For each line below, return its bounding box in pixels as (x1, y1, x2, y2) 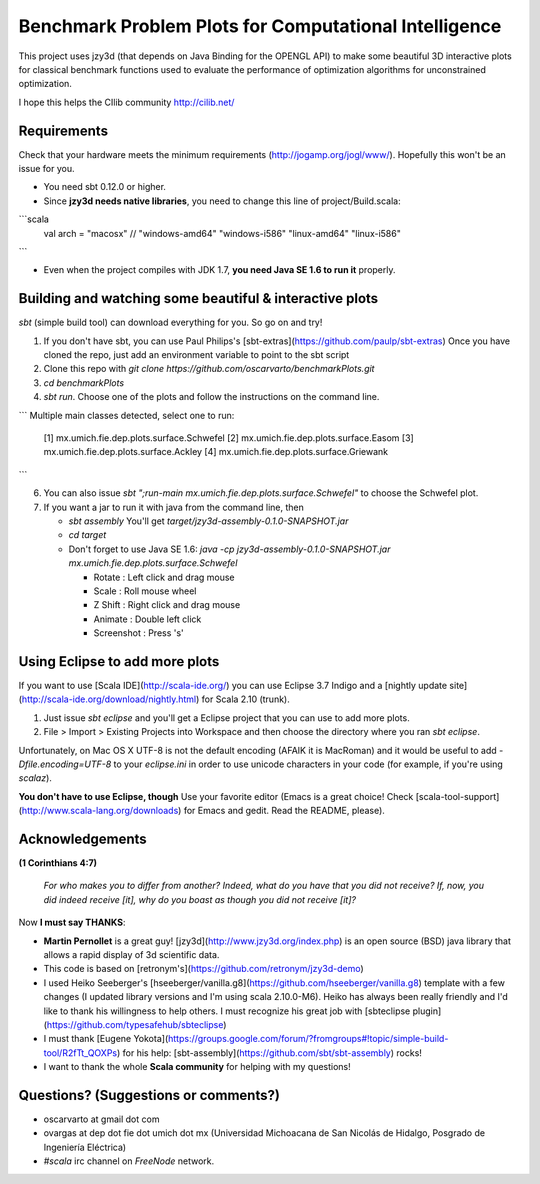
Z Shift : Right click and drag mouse (93, 599, 241, 611)
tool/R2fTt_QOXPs (43, 1046, 118, 1059)
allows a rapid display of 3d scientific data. (43, 948, 220, 960)
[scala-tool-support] (415, 790, 500, 802)
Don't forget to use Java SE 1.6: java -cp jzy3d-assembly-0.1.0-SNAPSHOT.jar (68, 543, 391, 555)
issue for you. (18, 163, 75, 175)
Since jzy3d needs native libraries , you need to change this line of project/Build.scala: (43, 195, 401, 207)
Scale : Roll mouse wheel (93, 585, 197, 597)
